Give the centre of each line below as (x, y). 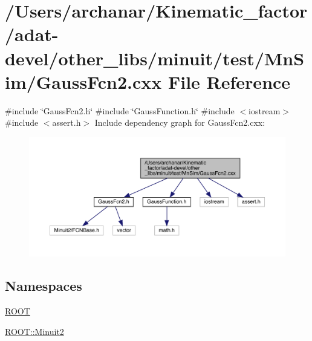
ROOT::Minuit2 (34, 331)
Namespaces (44, 286)
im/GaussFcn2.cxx (83, 81)
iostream (265, 110)
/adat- (32, 34)
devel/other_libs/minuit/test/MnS (155, 58)
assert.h (67, 122)
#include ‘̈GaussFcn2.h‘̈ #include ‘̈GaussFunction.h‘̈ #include (120, 110)
